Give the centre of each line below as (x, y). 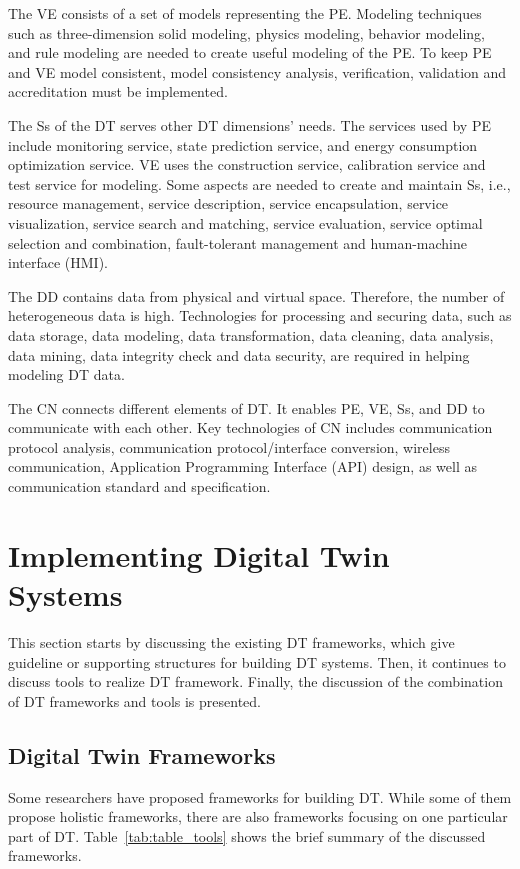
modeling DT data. (66, 374)
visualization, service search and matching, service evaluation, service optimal (245, 222)
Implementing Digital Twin (199, 554)
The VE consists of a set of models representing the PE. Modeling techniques (245, 13)
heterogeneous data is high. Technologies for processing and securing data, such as (260, 315)
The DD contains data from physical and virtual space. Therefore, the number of (256, 295)
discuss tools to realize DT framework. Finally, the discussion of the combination (255, 681)
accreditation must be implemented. (118, 91)
